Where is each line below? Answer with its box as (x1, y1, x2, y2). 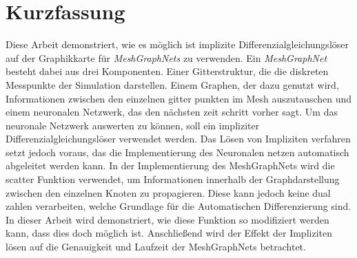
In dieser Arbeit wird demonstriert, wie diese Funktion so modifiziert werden (6, 212, 329, 226)
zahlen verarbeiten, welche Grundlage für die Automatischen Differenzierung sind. (6, 199, 351, 213)
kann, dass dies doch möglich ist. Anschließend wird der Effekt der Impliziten (6, 226, 332, 240)
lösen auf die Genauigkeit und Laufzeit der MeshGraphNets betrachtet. (6, 239, 306, 254)
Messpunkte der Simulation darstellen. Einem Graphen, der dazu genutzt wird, (6, 77, 339, 92)
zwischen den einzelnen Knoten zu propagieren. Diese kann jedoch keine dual (6, 185, 331, 200)
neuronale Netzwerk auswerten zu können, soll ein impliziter (6, 118, 260, 132)
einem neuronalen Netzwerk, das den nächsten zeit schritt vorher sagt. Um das (6, 105, 338, 119)
